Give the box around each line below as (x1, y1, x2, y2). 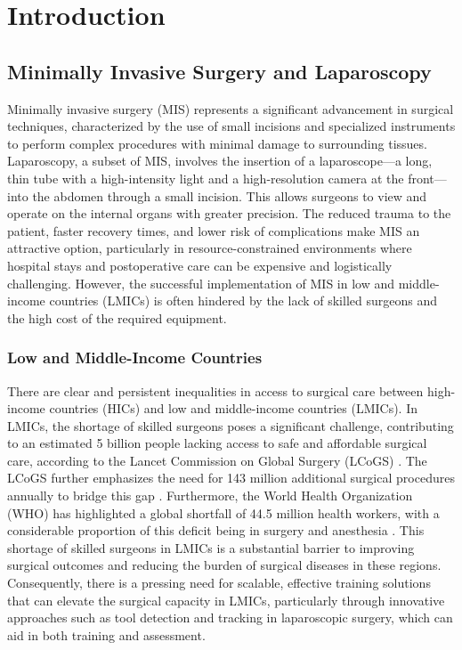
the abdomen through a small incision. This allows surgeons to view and (32, 186, 427, 205)
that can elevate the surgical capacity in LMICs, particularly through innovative (7, 590, 445, 609)
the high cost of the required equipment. (7, 308, 227, 327)
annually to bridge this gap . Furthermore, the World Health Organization (7, 486, 413, 505)
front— (408, 168, 447, 187)
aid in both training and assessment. (7, 625, 206, 644)
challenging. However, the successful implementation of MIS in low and (7, 273, 395, 292)
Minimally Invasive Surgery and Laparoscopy (7, 57, 432, 85)
